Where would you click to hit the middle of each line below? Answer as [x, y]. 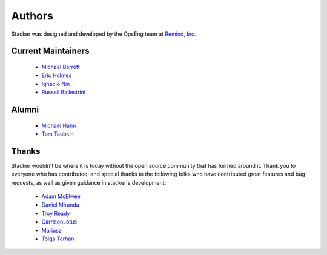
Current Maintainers [50, 51]
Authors [32, 16]
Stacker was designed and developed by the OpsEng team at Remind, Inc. [104, 34]
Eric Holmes [57, 75]
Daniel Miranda [60, 205]
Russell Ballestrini [64, 92]
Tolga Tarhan [58, 239]
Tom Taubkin [58, 134]
